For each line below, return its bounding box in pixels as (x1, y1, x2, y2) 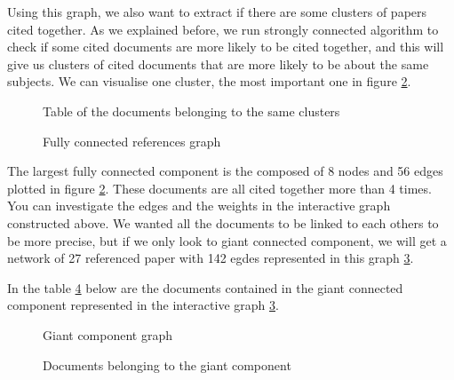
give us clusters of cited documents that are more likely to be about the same (7, 54, 429, 73)
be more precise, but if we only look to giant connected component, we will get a (7, 231, 447, 249)
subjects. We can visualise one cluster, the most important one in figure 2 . (7, 72, 411, 91)
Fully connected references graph (43, 131, 221, 150)
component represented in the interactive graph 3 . (7, 296, 279, 314)
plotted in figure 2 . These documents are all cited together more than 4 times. (7, 178, 432, 197)
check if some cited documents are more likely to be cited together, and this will (7, 37, 444, 56)
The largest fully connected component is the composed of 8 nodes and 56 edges (7, 162, 443, 180)
